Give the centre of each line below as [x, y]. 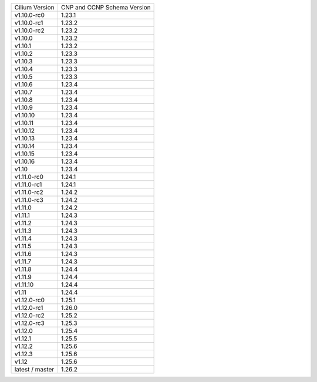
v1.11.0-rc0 [29, 177]
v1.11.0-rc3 [29, 200]
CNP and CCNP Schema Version [106, 7]
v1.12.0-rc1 [29, 308]
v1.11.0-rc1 [28, 185]
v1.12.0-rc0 [30, 300]
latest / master [34, 369]
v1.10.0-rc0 [30, 15]
